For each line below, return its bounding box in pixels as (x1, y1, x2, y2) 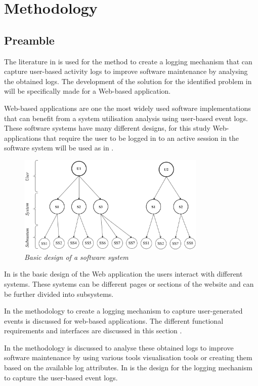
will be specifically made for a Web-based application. (4, 86, 171, 96)
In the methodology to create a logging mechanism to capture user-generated (4, 305, 243, 316)
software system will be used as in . (4, 142, 114, 153)
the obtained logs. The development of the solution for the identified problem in (4, 75, 252, 86)
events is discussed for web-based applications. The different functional (4, 315, 224, 326)
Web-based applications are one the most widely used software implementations (4, 102, 251, 113)
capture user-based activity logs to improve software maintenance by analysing (4, 66, 248, 76)
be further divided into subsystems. (4, 288, 114, 299)
